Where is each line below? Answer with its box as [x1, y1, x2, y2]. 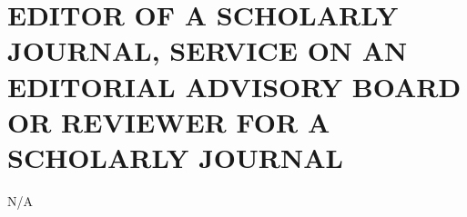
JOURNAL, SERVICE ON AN [7, 32, 408, 69]
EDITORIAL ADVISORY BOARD [7, 67, 462, 104]
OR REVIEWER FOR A [7, 103, 330, 140]
